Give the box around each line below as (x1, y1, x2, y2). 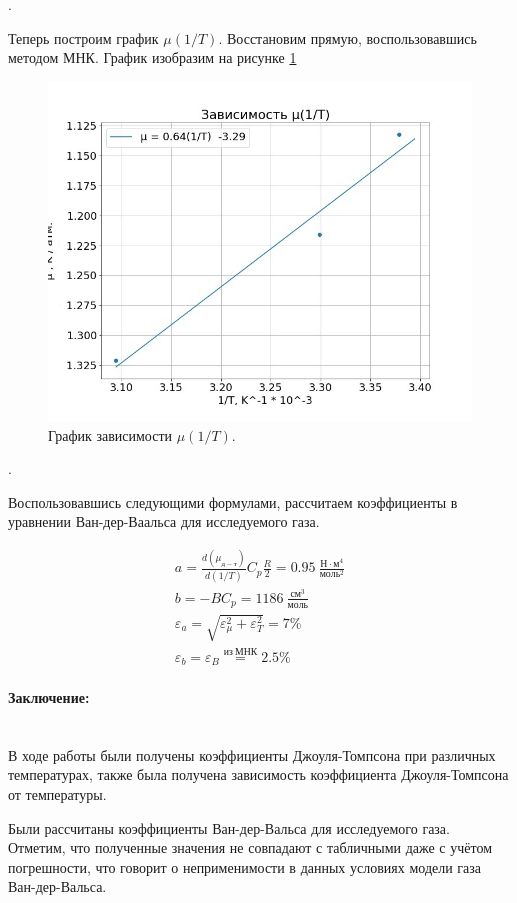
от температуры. (8, 784, 107, 804)
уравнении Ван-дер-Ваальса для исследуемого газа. (8, 511, 320, 532)
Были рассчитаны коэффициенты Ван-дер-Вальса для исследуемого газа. (8, 817, 450, 838)
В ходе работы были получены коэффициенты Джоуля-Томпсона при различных (8, 744, 496, 765)
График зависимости (48, 424, 173, 445)
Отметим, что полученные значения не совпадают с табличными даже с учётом (8, 837, 493, 858)
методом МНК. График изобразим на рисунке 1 (8, 47, 297, 68)
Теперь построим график (8, 27, 159, 48)
